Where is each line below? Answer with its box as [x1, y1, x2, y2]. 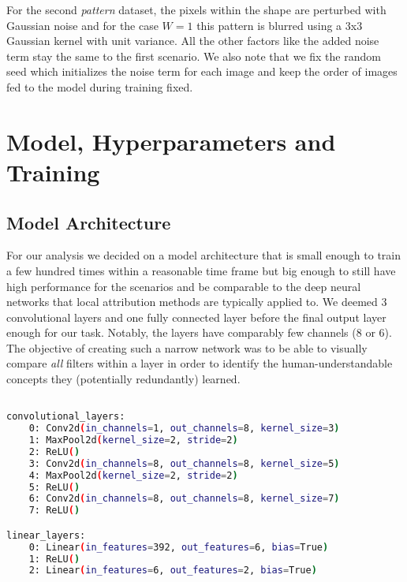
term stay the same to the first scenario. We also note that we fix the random [6, 47, 381, 64]
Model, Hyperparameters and [6, 125, 336, 157]
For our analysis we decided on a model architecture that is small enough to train [6, 247, 401, 263]
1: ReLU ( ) [28, 553, 80, 565]
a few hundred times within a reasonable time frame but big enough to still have [6, 262, 396, 278]
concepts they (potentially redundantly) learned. [6, 371, 241, 387]
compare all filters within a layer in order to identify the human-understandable [6, 355, 393, 371]
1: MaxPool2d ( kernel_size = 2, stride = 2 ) [28, 435, 238, 446]
